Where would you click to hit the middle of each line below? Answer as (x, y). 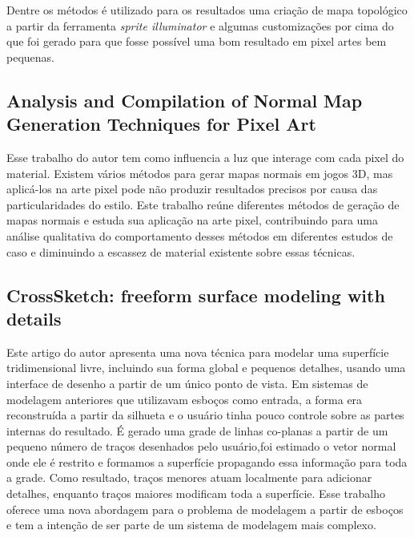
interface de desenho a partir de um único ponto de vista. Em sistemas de (187, 383)
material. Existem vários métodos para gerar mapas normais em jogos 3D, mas (200, 173)
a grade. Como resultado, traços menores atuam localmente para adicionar (189, 477)
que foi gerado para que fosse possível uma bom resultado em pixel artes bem (197, 41)
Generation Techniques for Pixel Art (161, 124)
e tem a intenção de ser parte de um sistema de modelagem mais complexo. (191, 525)
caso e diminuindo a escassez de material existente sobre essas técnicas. (181, 251)
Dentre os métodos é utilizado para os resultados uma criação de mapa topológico (207, 10)
